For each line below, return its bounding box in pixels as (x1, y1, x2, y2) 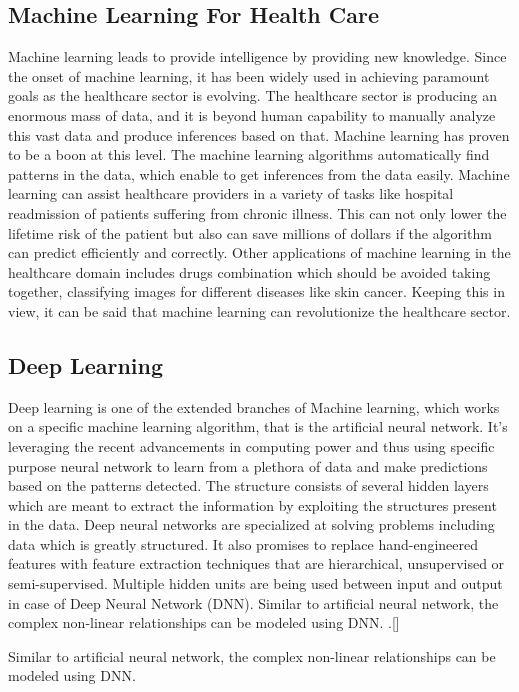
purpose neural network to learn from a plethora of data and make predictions (8, 455, 488, 476)
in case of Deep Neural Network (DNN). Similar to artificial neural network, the (8, 592, 499, 613)
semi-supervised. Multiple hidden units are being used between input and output (8, 573, 503, 594)
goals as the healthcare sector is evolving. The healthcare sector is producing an (8, 85, 498, 106)
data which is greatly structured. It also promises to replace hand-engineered (8, 533, 478, 554)
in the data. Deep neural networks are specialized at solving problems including (8, 514, 495, 535)
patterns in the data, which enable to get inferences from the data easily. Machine (8, 163, 510, 184)
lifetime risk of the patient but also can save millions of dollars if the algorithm (8, 222, 492, 243)
